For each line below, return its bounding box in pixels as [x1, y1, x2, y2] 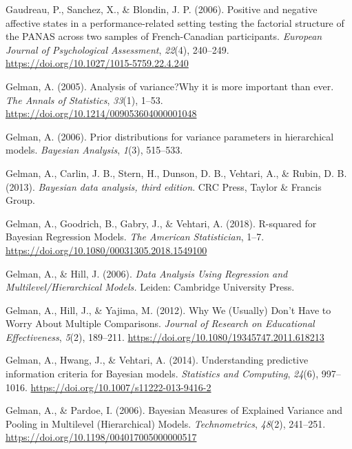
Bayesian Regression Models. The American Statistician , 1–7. [6, 229, 265, 244]
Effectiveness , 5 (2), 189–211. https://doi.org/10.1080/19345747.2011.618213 [6, 329, 324, 344]
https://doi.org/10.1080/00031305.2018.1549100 [6, 242, 207, 257]
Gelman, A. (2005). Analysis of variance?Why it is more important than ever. [6, 79, 334, 93]
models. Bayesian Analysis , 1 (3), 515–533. [6, 143, 183, 157]
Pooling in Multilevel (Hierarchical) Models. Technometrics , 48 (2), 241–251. [6, 416, 326, 430]
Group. [6, 193, 35, 207]
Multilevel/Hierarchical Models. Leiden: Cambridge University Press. [6, 280, 295, 294]
